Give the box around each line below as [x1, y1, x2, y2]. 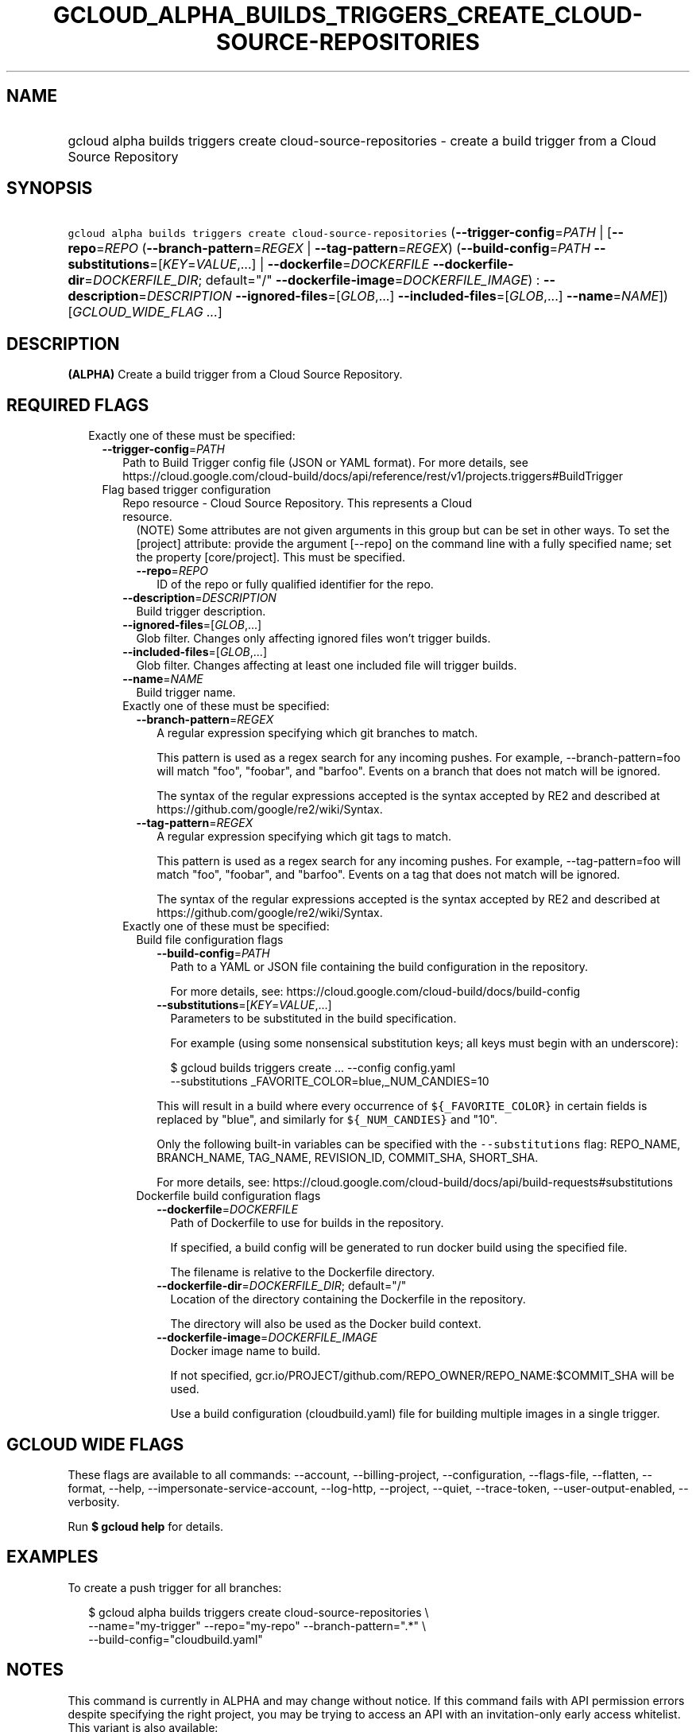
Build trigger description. [136, 604, 266, 619]
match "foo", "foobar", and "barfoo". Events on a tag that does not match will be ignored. [157, 868, 621, 882]
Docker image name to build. [170, 1344, 321, 1358]
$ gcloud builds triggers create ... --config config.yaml [170, 1061, 455, 1075]
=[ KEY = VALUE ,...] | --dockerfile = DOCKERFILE [149, 256, 430, 273]
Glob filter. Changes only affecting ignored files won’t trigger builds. [136, 631, 491, 646]
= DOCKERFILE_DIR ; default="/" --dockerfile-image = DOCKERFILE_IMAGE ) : [84, 272, 540, 289]
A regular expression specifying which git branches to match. [157, 726, 478, 740]
